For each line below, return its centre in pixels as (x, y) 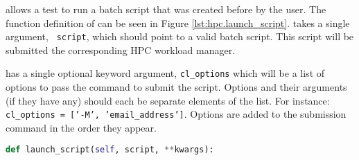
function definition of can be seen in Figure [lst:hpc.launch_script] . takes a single (178, 23)
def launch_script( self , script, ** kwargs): (110, 149)
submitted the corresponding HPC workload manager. (121, 50)
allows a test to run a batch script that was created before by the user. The (166, 9)
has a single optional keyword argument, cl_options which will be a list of (165, 73)
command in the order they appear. (81, 127)
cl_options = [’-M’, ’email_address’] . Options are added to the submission (176, 114)
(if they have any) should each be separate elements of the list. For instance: (168, 100)
